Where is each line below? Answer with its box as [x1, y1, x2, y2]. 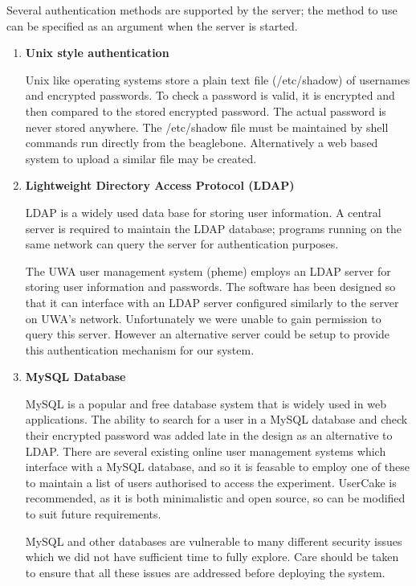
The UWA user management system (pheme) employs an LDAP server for [25, 262, 391, 279]
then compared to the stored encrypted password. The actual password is [25, 102, 386, 119]
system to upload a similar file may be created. [25, 150, 257, 166]
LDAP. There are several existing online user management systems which [25, 442, 386, 459]
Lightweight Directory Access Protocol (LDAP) [25, 177, 295, 194]
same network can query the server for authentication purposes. [25, 236, 339, 252]
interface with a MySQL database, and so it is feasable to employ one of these [25, 458, 410, 475]
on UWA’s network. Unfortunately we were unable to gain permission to [25, 309, 381, 326]
